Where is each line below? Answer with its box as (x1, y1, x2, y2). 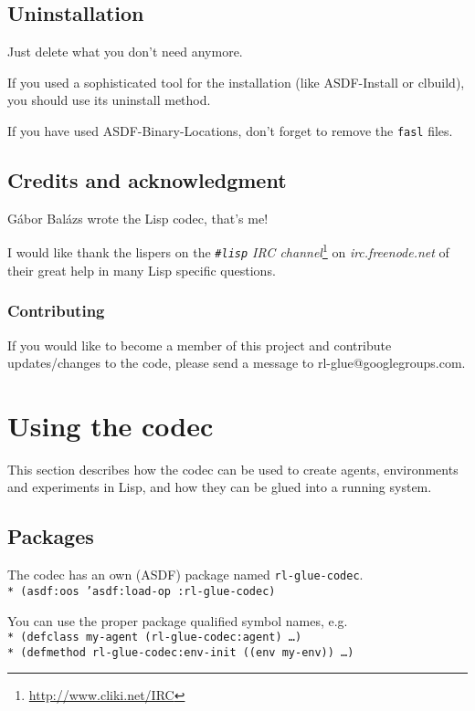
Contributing (7, 299, 105, 322)
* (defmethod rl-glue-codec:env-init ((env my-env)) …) (7, 645, 354, 659)
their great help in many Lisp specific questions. (7, 260, 276, 279)
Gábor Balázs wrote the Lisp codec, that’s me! (7, 208, 269, 227)
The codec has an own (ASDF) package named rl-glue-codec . (7, 565, 364, 584)
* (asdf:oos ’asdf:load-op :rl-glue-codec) (7, 584, 276, 598)
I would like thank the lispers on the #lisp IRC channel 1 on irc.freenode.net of (7, 240, 449, 262)
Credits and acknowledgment (7, 166, 287, 194)
